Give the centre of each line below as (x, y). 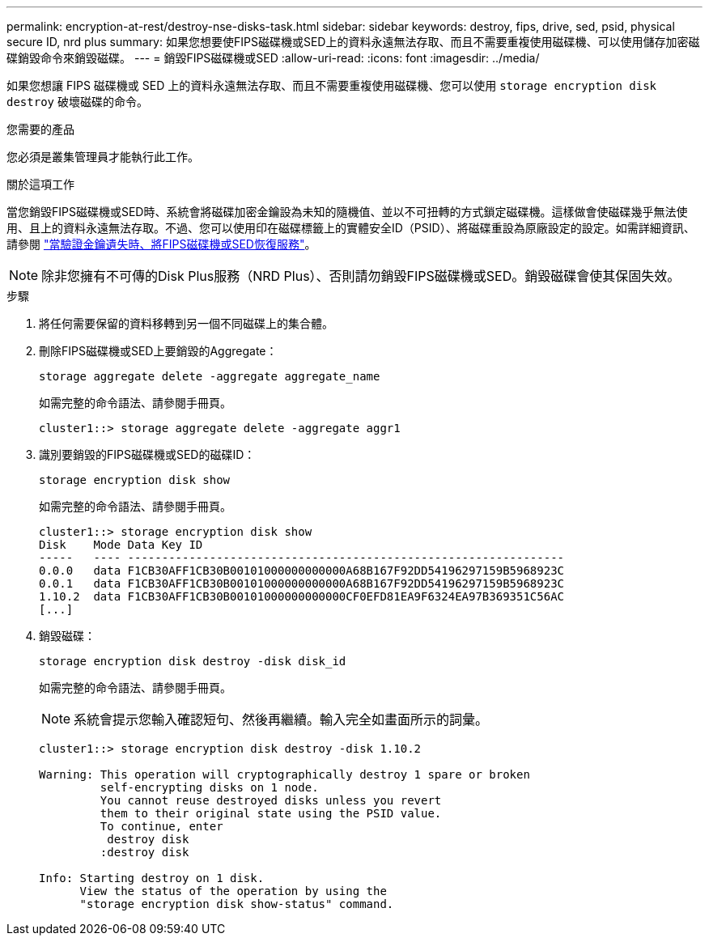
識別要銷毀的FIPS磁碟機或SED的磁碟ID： (147, 454)
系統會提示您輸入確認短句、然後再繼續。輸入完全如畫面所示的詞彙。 (281, 719)
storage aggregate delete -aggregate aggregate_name (210, 376)
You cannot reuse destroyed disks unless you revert (271, 800)
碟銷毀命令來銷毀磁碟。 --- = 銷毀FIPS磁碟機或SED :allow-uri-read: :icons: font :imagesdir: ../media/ (273, 58)
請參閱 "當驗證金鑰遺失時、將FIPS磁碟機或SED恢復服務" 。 (161, 244)
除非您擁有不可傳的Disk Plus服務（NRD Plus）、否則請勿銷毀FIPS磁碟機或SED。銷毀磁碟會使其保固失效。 (361, 276)
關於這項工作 (40, 184)
